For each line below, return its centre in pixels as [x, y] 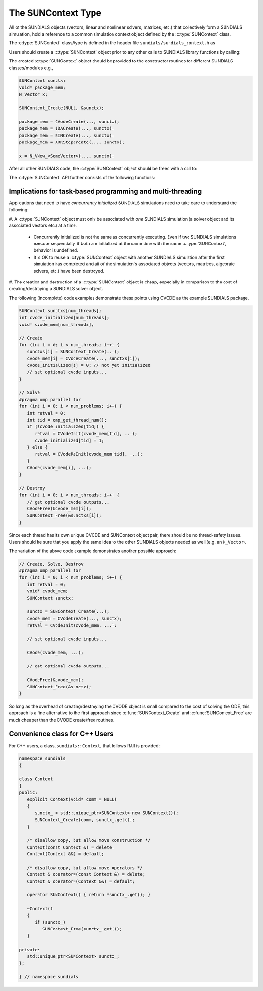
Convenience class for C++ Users [61, 734]
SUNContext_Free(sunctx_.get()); [82, 929]
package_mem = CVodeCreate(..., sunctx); [69, 121]
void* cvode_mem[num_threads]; [57, 324]
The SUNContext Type [55, 13]
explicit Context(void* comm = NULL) [72, 799]
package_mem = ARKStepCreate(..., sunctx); [72, 142]
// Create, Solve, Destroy [51, 564]
